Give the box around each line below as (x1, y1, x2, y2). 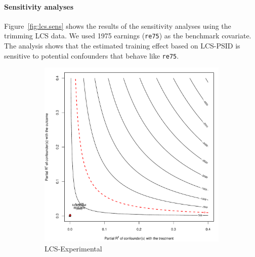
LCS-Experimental (45, 243, 102, 253)
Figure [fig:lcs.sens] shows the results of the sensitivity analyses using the (4, 20, 231, 31)
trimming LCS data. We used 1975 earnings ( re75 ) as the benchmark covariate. (4, 30, 251, 41)
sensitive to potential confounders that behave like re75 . (4, 50, 179, 61)
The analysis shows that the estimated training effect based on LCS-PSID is (4, 40, 240, 51)
